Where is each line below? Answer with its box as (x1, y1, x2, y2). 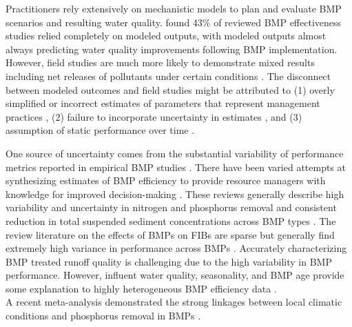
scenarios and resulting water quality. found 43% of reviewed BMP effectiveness (6, 14, 342, 29)
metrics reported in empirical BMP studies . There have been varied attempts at (6, 159, 346, 174)
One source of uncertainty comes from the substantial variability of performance (6, 146, 344, 160)
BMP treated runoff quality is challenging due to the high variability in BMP (6, 254, 332, 268)
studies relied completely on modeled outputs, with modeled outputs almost (6, 28, 327, 43)
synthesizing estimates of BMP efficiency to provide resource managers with (6, 173, 326, 188)
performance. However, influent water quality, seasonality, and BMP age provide (6, 268, 344, 282)
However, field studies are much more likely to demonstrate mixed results (6, 55, 315, 70)
